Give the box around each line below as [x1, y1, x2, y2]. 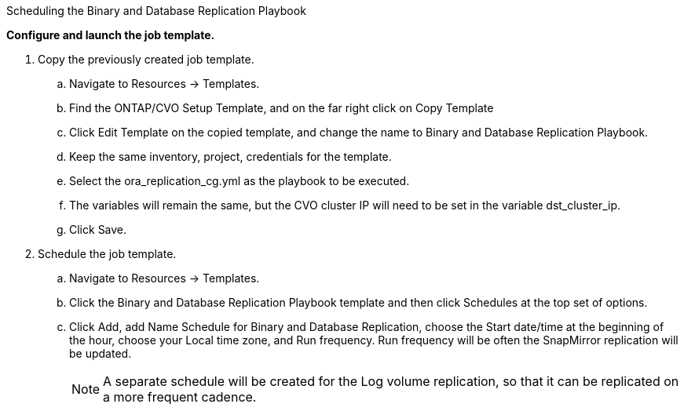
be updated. [69, 347, 132, 360]
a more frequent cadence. [103, 389, 257, 405]
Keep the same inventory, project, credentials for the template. [69, 150, 392, 163]
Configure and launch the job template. [6, 28, 215, 42]
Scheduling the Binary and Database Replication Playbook [6, 4, 306, 17]
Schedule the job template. [38, 247, 177, 260]
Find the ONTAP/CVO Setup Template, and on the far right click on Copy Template [69, 101, 494, 115]
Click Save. [69, 223, 127, 236]
